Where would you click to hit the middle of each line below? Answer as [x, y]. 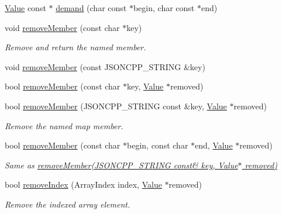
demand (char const [91, 8]
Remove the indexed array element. [68, 204]
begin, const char [158, 145]
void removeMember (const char [62, 27]
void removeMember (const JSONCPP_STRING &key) [105, 66]
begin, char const [164, 8]
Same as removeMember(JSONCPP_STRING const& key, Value [121, 165]
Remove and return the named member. [75, 47]
